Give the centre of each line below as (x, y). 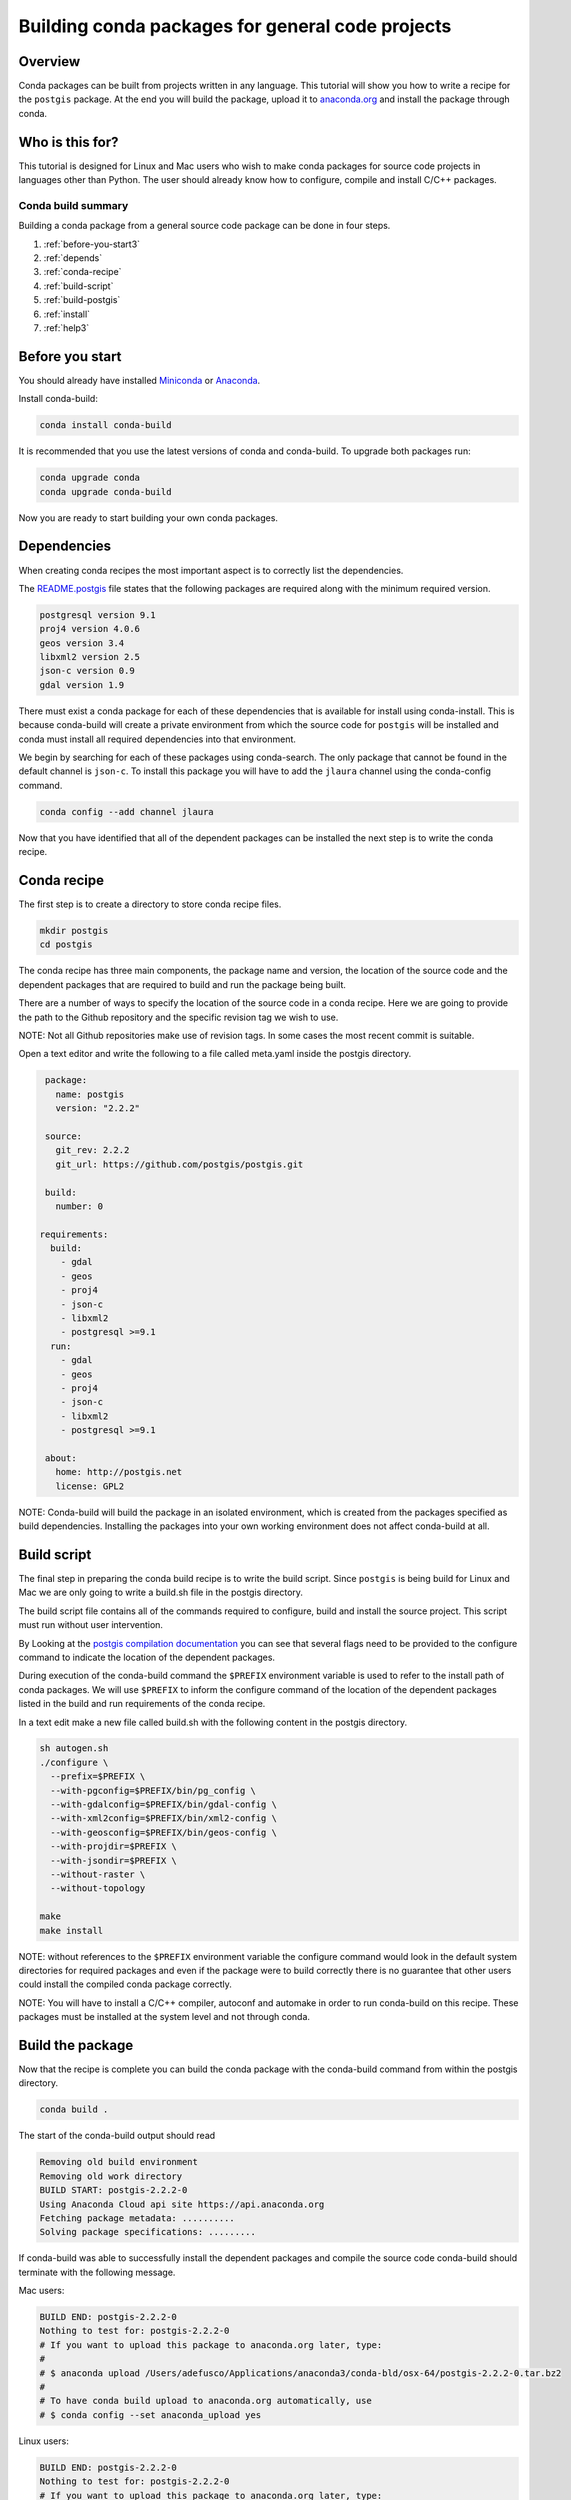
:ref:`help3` (66, 328)
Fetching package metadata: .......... (137, 2218)
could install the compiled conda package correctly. (125, 1984)
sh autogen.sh (74, 1748)
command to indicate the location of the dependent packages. (146, 1657)
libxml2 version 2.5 (89, 657)
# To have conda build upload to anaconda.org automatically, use (205, 2401)
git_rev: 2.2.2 (92, 1150)
